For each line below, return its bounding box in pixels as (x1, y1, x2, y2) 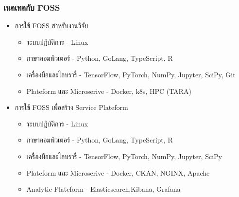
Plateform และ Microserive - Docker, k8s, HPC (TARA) (26, 86, 191, 96)
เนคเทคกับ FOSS (3, 1, 60, 13)
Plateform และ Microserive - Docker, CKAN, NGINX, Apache (26, 167, 210, 178)
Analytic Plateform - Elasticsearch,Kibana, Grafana (26, 184, 181, 194)
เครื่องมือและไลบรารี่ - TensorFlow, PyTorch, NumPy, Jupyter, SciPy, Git (26, 70, 236, 79)
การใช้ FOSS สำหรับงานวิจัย (15, 20, 88, 31)
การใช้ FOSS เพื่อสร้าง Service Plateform (15, 102, 128, 112)
